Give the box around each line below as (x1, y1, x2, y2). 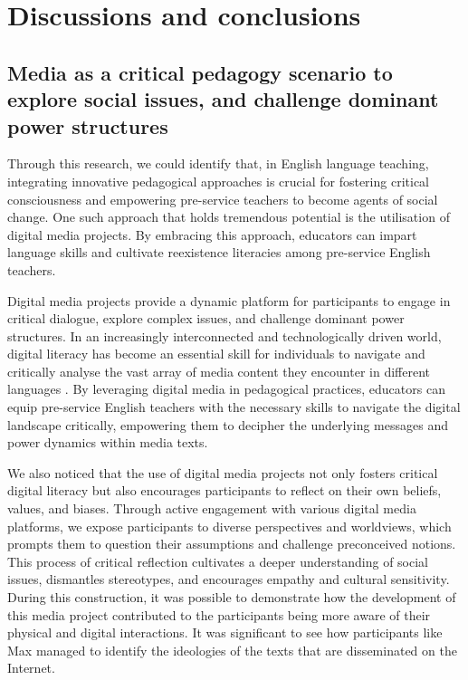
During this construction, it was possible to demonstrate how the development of (7, 588, 456, 607)
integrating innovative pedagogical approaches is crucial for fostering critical (7, 171, 429, 190)
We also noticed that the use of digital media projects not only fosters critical (7, 463, 438, 482)
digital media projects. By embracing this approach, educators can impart (7, 225, 417, 244)
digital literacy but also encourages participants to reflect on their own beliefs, (7, 481, 442, 500)
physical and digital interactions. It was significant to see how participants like (7, 623, 443, 642)
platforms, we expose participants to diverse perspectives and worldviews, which (7, 516, 452, 535)
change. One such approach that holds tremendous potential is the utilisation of (7, 207, 450, 226)
